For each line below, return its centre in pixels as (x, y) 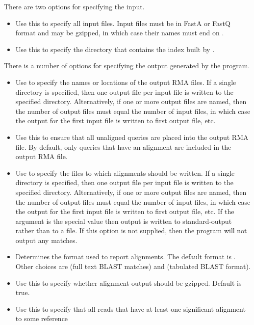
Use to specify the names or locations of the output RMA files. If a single (126, 82)
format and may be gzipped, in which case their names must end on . (120, 33)
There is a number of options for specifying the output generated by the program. (127, 66)
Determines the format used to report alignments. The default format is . (126, 257)
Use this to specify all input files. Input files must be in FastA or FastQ (123, 23)
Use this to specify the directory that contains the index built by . (115, 49)
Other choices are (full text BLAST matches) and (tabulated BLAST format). (133, 266)
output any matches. (46, 240)
